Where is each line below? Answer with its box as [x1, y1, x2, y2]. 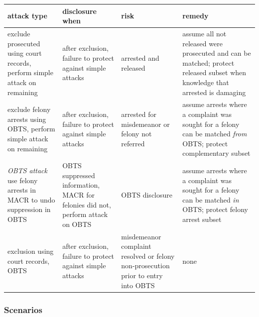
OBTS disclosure [121, 189, 172, 200]
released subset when [182, 67, 247, 78]
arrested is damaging [182, 87, 246, 97]
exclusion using [7, 245, 54, 256]
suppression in [7, 204, 51, 214]
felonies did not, [62, 199, 111, 210]
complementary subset [182, 148, 251, 158]
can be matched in [182, 194, 239, 205]
